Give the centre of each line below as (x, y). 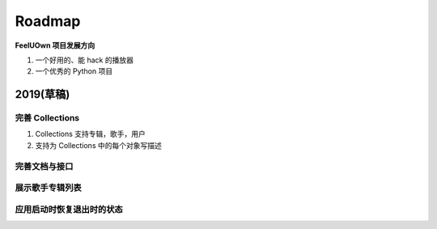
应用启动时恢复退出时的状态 (69, 209)
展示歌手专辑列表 (48, 188)
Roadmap (48, 21)
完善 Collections (47, 118)
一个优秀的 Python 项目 (74, 71)
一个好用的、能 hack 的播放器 (84, 60)
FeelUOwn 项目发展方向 (55, 45)
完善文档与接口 (44, 166)
